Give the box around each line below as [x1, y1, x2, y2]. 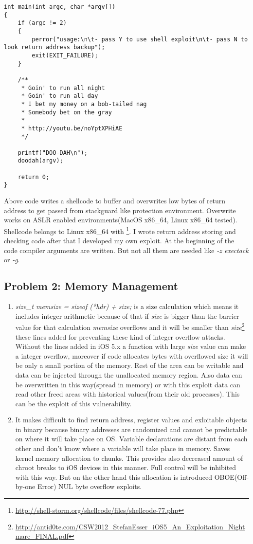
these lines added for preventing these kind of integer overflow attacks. [15, 331, 225, 342]
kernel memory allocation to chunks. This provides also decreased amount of [15, 453, 243, 463]
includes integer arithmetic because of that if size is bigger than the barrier [15, 310, 239, 321]
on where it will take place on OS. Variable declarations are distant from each [15, 434, 248, 444]
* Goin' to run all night [21, 84, 105, 91]
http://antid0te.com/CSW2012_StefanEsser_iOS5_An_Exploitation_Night [15, 521, 245, 531]
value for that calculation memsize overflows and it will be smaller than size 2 [15, 321, 245, 332]
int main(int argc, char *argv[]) [4, 3, 116, 10]
